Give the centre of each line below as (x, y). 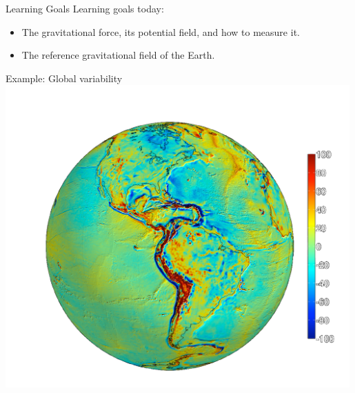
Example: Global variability (64, 78)
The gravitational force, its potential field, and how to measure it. (161, 31)
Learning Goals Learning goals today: (85, 8)
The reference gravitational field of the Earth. (118, 55)
